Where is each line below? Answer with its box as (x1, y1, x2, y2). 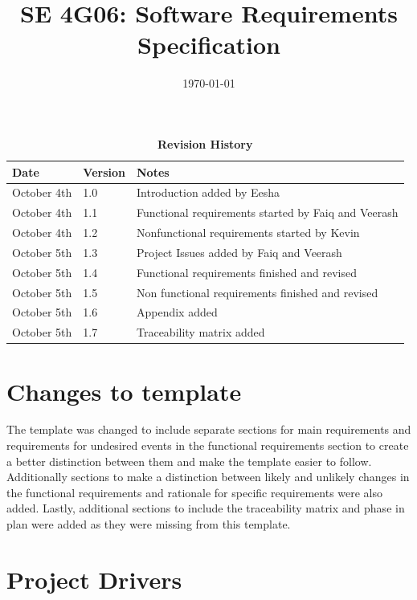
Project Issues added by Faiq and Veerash (136, 243, 342, 260)
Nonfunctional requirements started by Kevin (136, 224, 360, 241)
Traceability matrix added (136, 324, 265, 341)
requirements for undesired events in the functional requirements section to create (6, 437, 409, 454)
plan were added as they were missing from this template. (6, 516, 291, 533)
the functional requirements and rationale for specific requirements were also (6, 484, 383, 500)
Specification (137, 28, 280, 61)
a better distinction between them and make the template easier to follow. (6, 452, 372, 469)
